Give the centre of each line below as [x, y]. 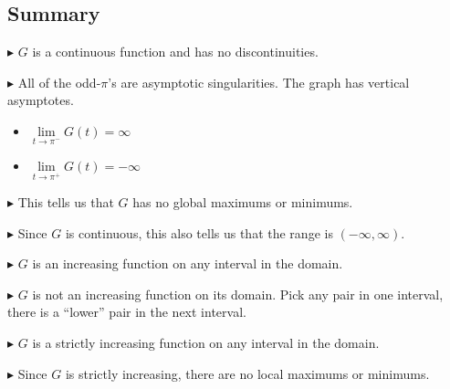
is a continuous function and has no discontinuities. [175, 52]
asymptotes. [41, 100]
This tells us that [66, 201]
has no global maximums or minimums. [243, 201]
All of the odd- [59, 82]
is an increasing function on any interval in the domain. [188, 263]
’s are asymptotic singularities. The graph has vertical [259, 82]
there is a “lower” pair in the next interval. [127, 312]
